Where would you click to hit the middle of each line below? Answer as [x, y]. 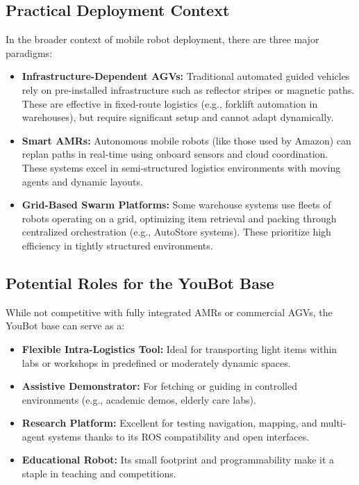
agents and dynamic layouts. [82, 181]
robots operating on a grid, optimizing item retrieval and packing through [179, 218]
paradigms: [29, 52]
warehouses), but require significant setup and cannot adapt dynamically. [178, 117]
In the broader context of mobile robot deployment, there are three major [162, 39]
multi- [333, 423]
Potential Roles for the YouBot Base [140, 282]
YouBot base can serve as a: [65, 326]
